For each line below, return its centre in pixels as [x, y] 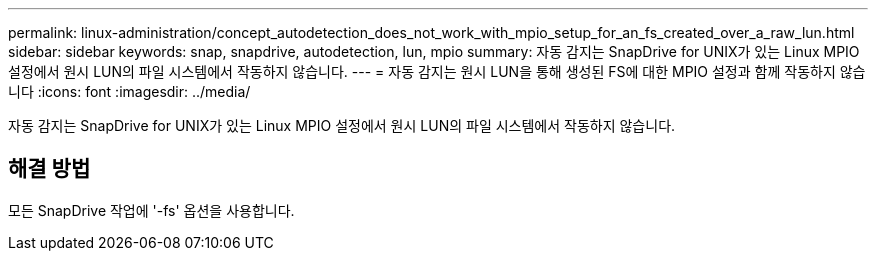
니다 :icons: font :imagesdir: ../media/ [129, 91]
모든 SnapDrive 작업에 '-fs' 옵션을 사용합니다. [151, 210]
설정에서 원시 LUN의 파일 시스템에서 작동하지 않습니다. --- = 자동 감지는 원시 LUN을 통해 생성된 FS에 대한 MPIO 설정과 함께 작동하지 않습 [437, 71]
